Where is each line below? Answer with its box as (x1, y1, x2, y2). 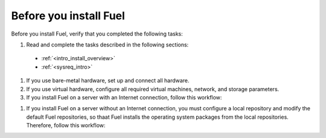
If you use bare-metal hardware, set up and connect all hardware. (26, 77, 190, 84)
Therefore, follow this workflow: (26, 122, 106, 129)
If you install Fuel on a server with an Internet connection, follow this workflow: (26, 93, 222, 101)
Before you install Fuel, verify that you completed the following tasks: (11, 30, 184, 37)
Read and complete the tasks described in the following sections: (26, 41, 189, 48)
